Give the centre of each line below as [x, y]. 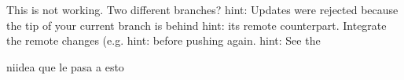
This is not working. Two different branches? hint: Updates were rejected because [202, 9]
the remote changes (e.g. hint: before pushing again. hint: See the [163, 40]
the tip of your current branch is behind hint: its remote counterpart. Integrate [196, 25]
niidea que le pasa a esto [65, 66]
